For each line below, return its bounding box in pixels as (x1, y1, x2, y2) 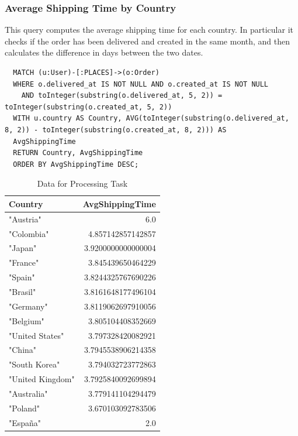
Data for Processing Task (37, 177, 128, 190)
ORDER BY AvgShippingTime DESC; (13, 160, 139, 169)
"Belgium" (9, 314, 44, 327)
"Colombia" (9, 227, 49, 239)
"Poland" (9, 401, 40, 414)
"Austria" (9, 212, 41, 225)
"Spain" (9, 271, 35, 283)
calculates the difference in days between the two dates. (5, 46, 203, 59)
